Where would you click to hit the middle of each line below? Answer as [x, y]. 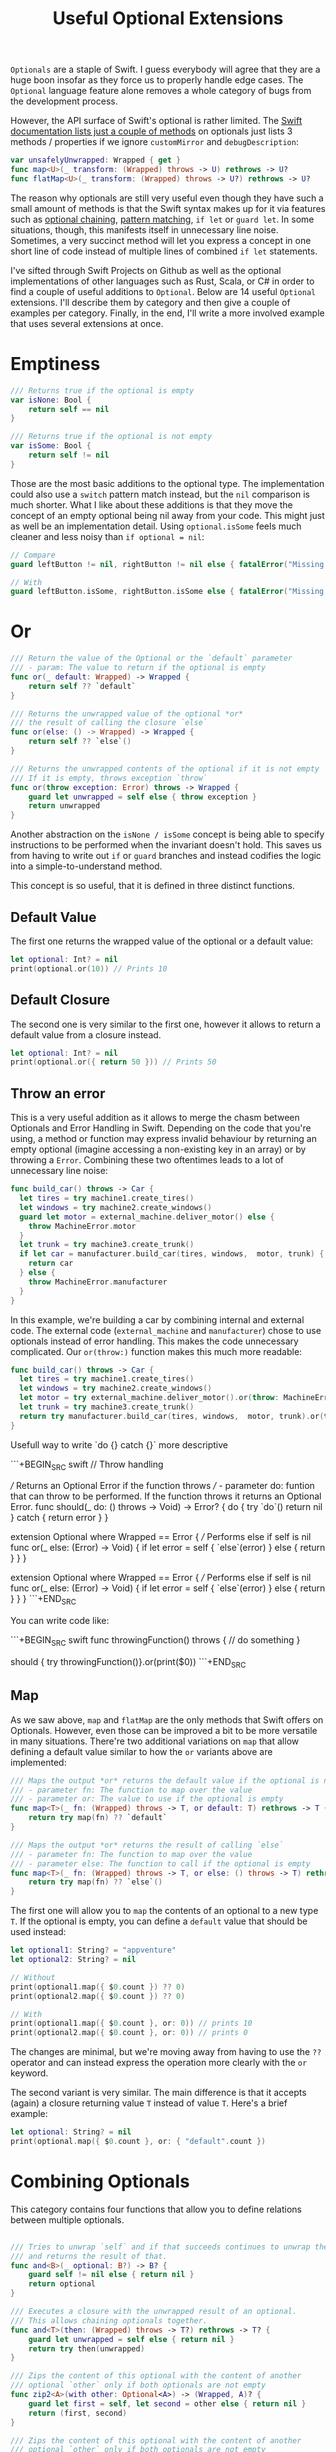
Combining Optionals [100, 2181]
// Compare [33, 555]
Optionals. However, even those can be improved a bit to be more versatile [164, 1730]
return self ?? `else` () [80, 742]
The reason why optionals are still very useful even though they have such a [167, 198]
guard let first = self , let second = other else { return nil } [167, 2403]
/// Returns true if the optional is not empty [111, 437]
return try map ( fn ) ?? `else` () [95, 1882]
